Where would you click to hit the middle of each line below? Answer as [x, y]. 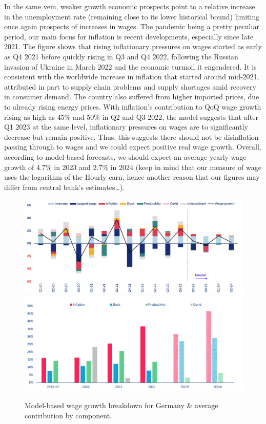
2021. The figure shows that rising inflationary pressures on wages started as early [133, 46]
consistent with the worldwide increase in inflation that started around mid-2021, [132, 77]
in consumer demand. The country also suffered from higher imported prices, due [132, 97]
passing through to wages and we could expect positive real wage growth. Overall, [133, 147]
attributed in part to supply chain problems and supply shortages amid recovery [130, 86]
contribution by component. [68, 415]
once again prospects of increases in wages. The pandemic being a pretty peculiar [132, 26]
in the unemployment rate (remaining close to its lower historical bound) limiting [132, 16]
